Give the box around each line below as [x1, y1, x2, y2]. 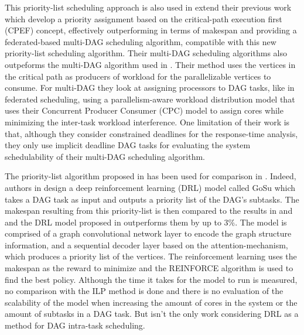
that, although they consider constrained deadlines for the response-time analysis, [5, 127, 298, 139]
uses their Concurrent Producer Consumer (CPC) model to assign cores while [5, 104, 283, 117]
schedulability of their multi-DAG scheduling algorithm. [5, 150, 206, 162]
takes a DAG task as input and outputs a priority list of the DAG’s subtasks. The [5, 193, 299, 205]
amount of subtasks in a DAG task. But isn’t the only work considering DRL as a [5, 307, 299, 320]
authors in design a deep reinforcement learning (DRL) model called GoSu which [5, 181, 296, 193]
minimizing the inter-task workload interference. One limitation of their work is [5, 115, 290, 128]
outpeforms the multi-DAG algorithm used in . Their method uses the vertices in [5, 58, 296, 70]
